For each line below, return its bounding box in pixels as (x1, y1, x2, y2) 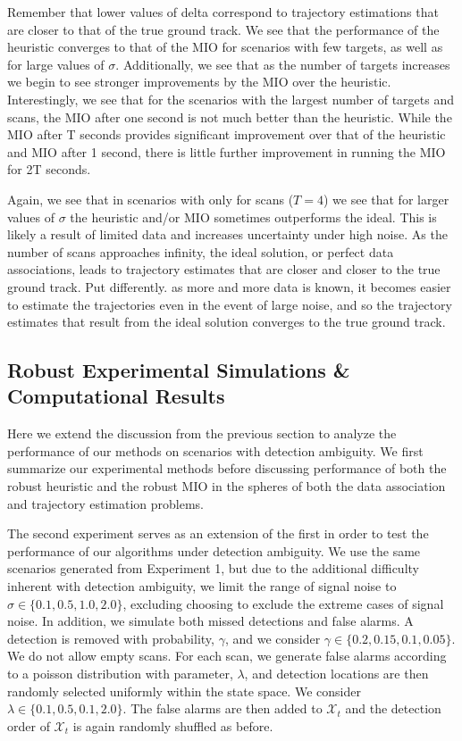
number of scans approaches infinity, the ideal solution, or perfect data (7, 242, 394, 261)
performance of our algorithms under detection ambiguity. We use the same (7, 541, 421, 560)
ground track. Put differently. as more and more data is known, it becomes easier (7, 277, 451, 296)
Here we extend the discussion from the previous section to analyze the (7, 424, 397, 443)
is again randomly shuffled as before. (72, 716, 273, 735)
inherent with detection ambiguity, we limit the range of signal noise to (7, 577, 397, 595)
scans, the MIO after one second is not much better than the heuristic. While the (7, 107, 452, 126)
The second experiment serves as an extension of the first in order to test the (7, 524, 429, 543)
